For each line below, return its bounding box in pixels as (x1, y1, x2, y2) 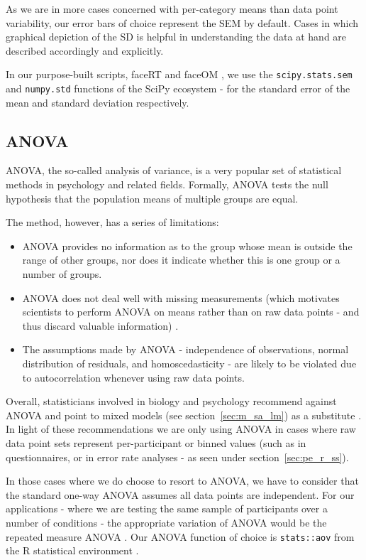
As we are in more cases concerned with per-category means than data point (6, 1, 338, 16)
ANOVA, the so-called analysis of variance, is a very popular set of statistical (6, 163, 342, 178)
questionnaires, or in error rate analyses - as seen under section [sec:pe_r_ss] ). (6, 449, 349, 464)
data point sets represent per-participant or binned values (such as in (6, 435, 306, 450)
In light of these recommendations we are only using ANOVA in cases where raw (6, 421, 356, 436)
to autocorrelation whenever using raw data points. (22, 370, 245, 384)
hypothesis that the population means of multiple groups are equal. (6, 190, 299, 205)
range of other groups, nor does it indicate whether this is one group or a (22, 252, 340, 267)
